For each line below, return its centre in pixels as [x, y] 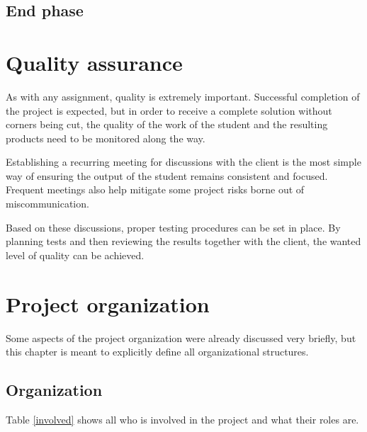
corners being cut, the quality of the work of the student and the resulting [167, 124]
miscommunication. [47, 204]
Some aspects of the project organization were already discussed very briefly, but [181, 337]
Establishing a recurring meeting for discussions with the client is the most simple [183, 162]
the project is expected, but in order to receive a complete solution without [169, 110]
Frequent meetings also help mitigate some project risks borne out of [155, 189]
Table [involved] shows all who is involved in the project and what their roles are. [182, 419]
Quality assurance [94, 62]
